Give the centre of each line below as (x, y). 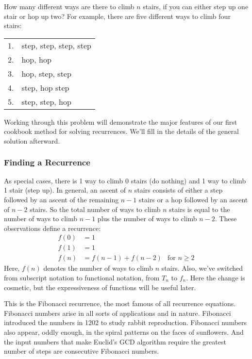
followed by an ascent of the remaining (61, 199)
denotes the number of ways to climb (98, 268)
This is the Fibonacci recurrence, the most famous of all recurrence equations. (120, 303)
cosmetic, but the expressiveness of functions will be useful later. (100, 287)
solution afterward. (32, 140)
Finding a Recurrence (47, 162)
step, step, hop (46, 101)
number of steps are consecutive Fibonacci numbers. (82, 351)
